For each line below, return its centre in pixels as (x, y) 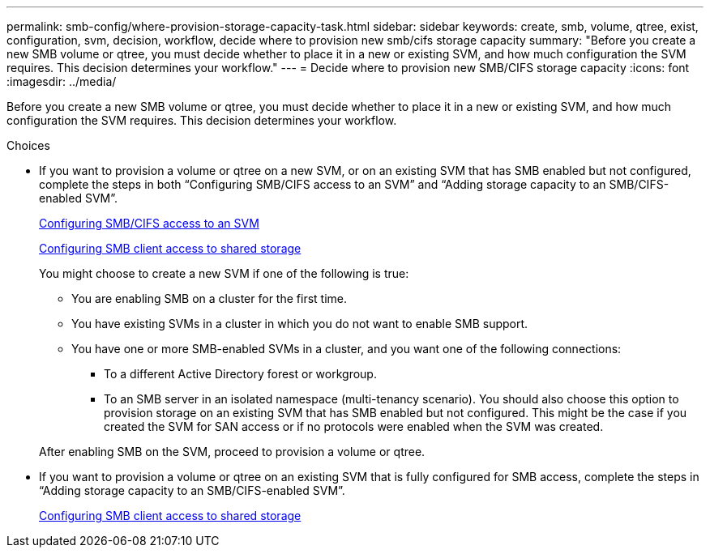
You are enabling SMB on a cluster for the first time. (209, 298)
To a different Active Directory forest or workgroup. (240, 374)
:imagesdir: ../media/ (62, 81)
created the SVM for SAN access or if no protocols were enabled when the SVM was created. (354, 426)
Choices (28, 145)
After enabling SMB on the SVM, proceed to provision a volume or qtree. (232, 452)
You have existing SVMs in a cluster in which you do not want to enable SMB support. (300, 324)
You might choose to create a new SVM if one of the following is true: (224, 273)
